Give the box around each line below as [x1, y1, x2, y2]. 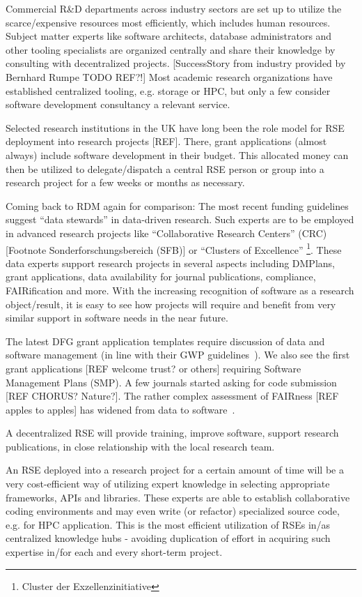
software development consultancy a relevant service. [6, 97, 230, 112]
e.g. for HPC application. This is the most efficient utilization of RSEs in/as [6, 517, 331, 531]
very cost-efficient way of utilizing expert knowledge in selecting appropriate [6, 476, 330, 491]
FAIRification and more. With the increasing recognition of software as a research [6, 282, 354, 297]
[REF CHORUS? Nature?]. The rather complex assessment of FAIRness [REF [6, 388, 339, 403]
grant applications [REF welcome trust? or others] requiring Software [6, 361, 301, 375]
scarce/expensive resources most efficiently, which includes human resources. [6, 15, 331, 29]
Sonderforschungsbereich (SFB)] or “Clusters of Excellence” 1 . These [49, 240, 342, 257]
